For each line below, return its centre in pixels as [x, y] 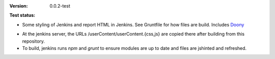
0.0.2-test [60, 6]
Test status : [22, 15]
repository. [34, 41]
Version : [19, 6]
